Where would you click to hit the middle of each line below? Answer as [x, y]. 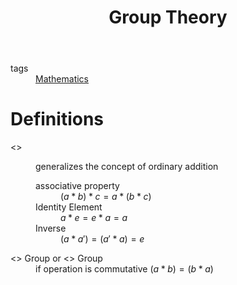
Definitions [57, 119]
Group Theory [168, 17]
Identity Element [69, 207]
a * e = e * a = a [94, 218]
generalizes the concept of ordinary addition [127, 167]
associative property [77, 186]
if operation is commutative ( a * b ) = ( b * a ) [124, 269]
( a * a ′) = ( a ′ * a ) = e [102, 239]
